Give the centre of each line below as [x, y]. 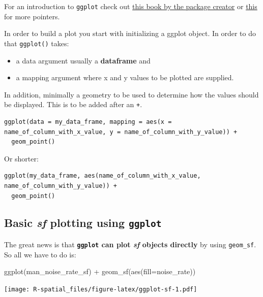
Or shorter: [21, 158]
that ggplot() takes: [37, 43]
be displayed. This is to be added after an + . [73, 104]
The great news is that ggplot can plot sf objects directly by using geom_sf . [130, 244]
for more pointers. [32, 16]
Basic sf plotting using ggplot [83, 223]
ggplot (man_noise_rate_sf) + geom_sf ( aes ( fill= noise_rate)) [100, 271]
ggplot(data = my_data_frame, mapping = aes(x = [88, 122]
